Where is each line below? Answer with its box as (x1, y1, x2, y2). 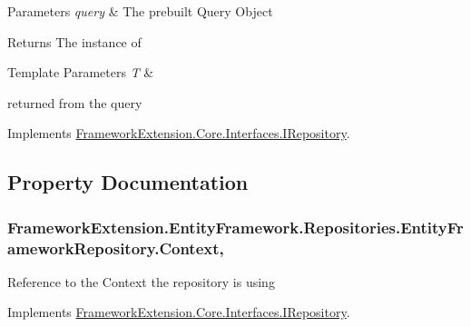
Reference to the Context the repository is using (7, 272, 275, 291)
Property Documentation (7, 168, 249, 196)
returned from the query (7, 93, 142, 112)
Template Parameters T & (7, 63, 154, 82)
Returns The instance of (7, 32, 142, 51)
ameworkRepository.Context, (7, 236, 224, 259)
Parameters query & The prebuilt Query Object (7, 2, 273, 20)
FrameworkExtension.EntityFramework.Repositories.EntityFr (7, 215, 464, 238)
